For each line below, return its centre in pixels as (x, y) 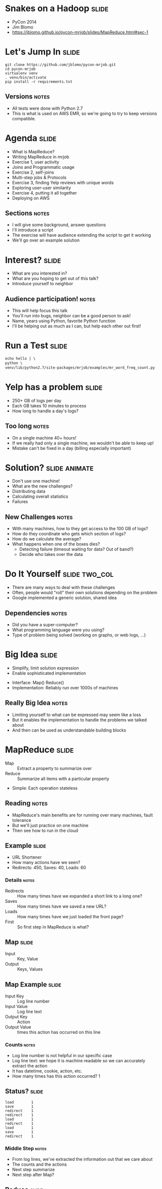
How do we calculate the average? (47, 539)
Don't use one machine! (36, 481)
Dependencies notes (36, 613)
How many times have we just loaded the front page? (70, 916)
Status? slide (24, 1091)
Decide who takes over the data (51, 554)
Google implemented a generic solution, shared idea (64, 598)
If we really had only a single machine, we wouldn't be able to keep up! (83, 443)
